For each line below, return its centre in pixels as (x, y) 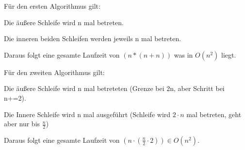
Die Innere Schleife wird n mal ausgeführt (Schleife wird (87, 114)
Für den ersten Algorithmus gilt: (52, 6)
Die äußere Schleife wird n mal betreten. (64, 22)
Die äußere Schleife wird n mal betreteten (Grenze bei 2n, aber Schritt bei (114, 88)
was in (183, 54)
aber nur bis (22, 124)
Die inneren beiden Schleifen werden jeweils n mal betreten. (93, 38)
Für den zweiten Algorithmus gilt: (54, 72)
